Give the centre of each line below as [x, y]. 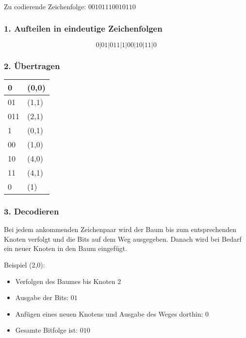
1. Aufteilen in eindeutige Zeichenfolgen [83, 28]
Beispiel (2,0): [25, 265]
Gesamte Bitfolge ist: [47, 330]
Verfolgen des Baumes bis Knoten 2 [68, 281]
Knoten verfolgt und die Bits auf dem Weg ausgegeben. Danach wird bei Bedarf [123, 239]
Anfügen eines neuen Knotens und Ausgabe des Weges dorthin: [109, 313]
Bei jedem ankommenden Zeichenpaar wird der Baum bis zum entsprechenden [120, 229]
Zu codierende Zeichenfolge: [45, 6]
